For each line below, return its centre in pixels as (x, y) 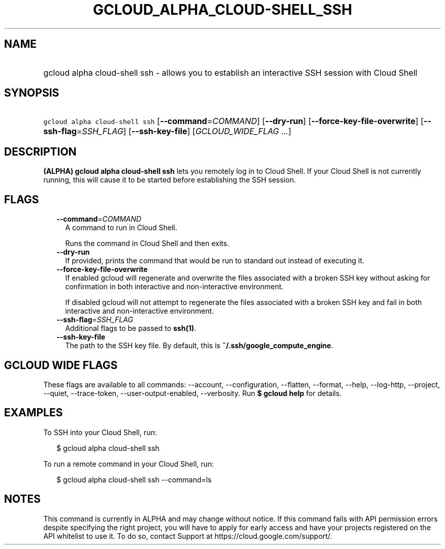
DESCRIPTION (40, 151)
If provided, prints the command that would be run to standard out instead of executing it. (215, 261)
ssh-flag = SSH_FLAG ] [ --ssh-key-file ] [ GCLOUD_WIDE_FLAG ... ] (167, 131)
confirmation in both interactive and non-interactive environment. (174, 287)
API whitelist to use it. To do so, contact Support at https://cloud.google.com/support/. (188, 536)
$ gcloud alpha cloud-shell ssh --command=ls (134, 479)
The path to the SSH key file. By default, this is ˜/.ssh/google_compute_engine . (199, 346)
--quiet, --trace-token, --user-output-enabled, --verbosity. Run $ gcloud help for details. (193, 393)
